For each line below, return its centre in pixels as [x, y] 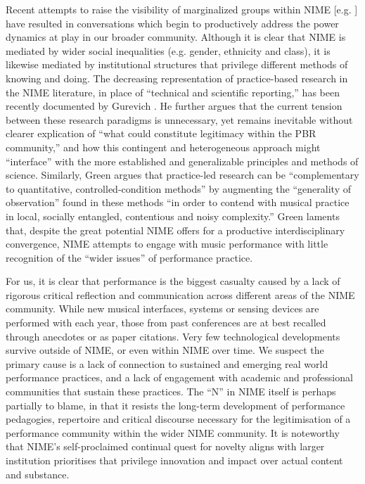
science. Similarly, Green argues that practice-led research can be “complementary [182, 175]
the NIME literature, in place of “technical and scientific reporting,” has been [173, 92]
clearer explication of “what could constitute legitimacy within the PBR [161, 133]
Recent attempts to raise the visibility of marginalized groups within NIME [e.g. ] [182, 9]
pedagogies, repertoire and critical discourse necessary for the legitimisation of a [178, 419]
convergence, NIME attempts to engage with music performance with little [167, 244]
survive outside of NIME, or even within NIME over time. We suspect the [165, 350]
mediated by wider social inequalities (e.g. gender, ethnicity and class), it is [168, 50]
